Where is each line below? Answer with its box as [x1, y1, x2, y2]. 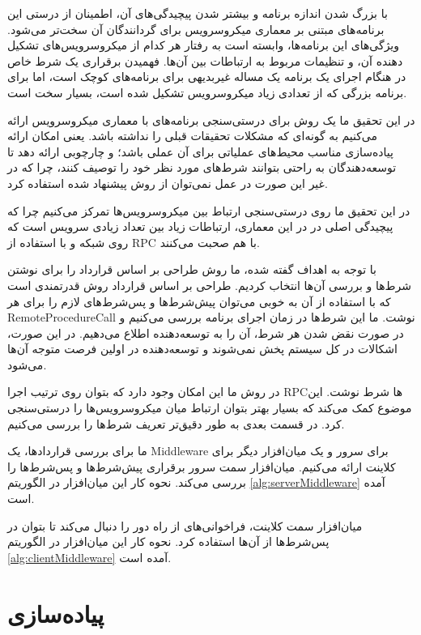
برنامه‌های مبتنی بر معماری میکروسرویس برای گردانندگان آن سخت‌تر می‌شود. [7, 20, 385, 37]
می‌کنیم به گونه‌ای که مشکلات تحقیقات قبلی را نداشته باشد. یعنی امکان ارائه [7, 127, 378, 144]
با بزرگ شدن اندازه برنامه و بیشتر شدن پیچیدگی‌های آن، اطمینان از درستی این [7, 5, 388, 21]
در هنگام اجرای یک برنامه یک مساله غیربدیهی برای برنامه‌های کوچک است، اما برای [7, 68, 406, 85]
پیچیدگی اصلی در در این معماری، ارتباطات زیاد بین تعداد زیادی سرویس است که [7, 218, 393, 235]
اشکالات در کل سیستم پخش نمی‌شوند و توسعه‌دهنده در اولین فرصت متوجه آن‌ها [7, 340, 398, 357]
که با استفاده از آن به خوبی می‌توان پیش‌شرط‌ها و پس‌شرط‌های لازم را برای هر [7, 292, 391, 309]
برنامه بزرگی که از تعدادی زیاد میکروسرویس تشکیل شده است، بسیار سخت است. [7, 83, 407, 100]
